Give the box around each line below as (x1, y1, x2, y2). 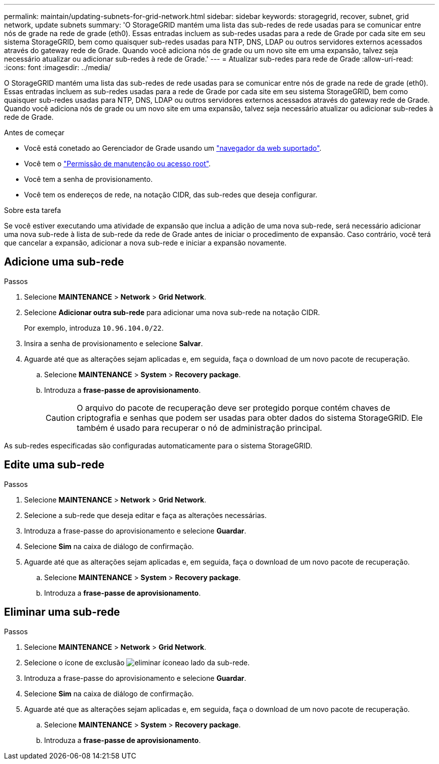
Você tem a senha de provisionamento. (24, 175, 153, 183)
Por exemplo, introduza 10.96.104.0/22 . (24, 323, 164, 332)
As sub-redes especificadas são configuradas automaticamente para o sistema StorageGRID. (4, 441, 313, 450)
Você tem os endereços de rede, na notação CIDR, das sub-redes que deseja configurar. (24, 190, 318, 199)
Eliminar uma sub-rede (4, 606, 120, 619)
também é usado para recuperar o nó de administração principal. (77, 422, 322, 433)
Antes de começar (4, 128, 65, 137)
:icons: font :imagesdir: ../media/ (4, 63, 111, 72)
